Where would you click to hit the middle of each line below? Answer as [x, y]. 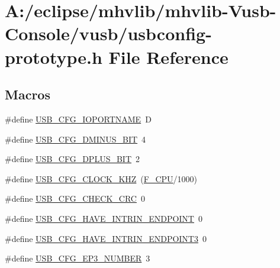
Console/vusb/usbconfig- [108, 33]
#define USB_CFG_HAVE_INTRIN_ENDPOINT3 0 [106, 238]
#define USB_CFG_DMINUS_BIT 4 [75, 139]
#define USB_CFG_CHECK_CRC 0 [75, 198]
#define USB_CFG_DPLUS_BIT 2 [72, 159]
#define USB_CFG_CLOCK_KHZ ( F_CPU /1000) [101, 178]
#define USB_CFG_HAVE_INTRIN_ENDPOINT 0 [104, 218]
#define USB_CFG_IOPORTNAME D [78, 119]
